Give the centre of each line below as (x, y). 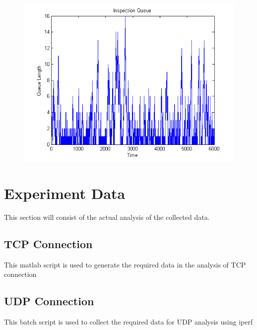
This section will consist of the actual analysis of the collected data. (107, 217)
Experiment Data (65, 193)
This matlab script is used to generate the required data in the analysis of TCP (125, 264)
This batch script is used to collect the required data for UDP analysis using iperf (128, 321)
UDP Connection (49, 301)
